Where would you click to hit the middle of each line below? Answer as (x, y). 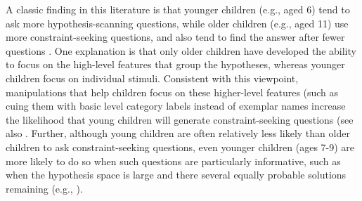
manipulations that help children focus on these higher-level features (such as (172, 92)
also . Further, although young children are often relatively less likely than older (178, 133)
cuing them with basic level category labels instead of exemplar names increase (176, 106)
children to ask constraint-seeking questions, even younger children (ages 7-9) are (180, 147)
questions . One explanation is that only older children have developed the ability (181, 50)
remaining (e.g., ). (44, 188)
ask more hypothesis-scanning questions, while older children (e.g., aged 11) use (177, 23)
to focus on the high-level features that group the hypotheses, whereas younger (175, 64)
